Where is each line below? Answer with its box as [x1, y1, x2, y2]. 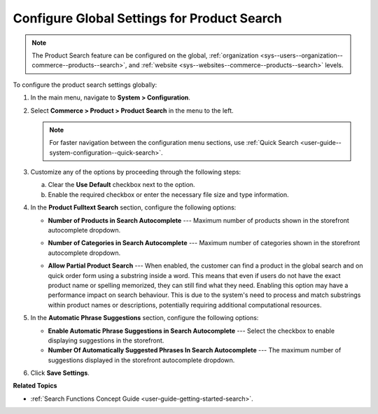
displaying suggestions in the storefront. [48, 336, 164, 345]
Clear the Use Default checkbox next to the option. [48, 181, 195, 189]
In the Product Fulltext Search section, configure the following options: [30, 203, 237, 212]
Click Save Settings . [30, 368, 90, 378]
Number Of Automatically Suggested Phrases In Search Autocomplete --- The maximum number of [48, 346, 342, 354]
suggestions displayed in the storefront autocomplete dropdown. [48, 356, 235, 364]
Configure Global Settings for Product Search [13, 11, 283, 26]
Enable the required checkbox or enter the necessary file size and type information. [48, 190, 290, 199]
